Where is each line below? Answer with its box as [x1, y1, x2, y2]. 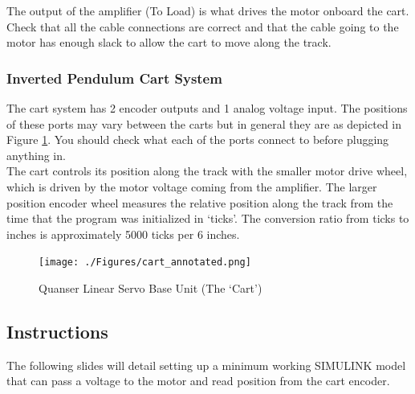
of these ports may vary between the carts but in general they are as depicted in [6, 115, 402, 132]
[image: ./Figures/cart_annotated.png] [39, 257, 251, 269]
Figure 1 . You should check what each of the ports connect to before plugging [6, 131, 389, 148]
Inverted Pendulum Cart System [6, 68, 222, 88]
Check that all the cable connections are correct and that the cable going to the [6, 18, 399, 35]
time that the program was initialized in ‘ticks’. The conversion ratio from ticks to [6, 210, 409, 227]
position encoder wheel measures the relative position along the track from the [6, 194, 393, 211]
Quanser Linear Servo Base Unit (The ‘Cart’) [39, 280, 262, 296]
